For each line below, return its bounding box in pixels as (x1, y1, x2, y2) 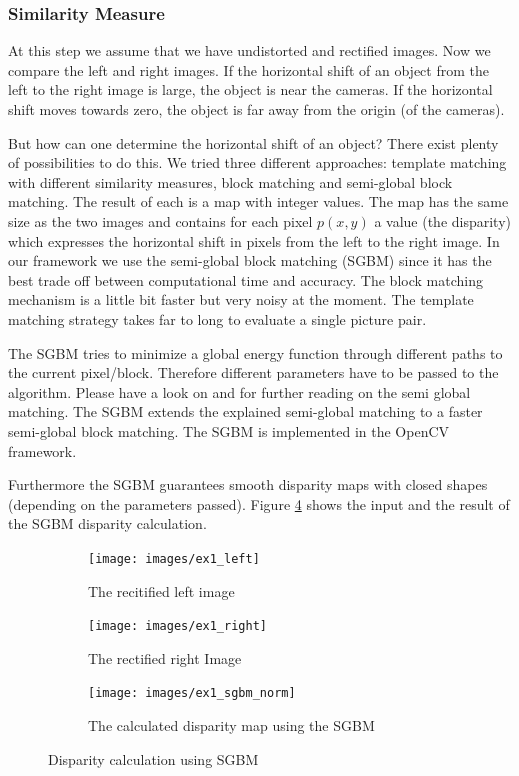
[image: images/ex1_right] (88, 619, 267, 634)
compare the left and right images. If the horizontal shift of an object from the (8, 59, 489, 80)
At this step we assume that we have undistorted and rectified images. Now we (8, 40, 491, 61)
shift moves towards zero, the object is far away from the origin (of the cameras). (8, 99, 505, 119)
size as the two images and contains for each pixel (8, 210, 313, 231)
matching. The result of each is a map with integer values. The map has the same (8, 191, 509, 212)
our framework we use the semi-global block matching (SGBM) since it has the (8, 250, 492, 271)
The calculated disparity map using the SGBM (88, 715, 375, 736)
